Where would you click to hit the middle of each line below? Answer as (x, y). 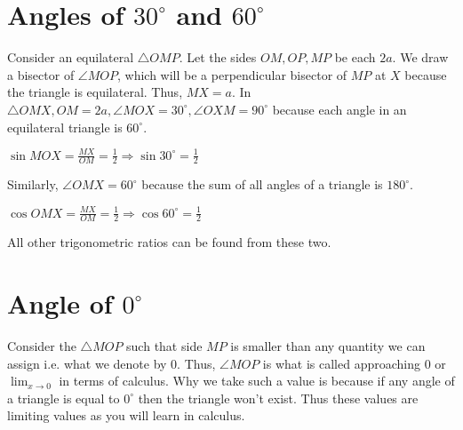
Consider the (42, 346)
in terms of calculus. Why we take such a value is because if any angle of (257, 381)
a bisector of (41, 74)
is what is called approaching (341, 363)
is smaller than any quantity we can (328, 346)
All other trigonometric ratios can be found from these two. (169, 242)
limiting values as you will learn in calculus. (126, 415)
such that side (164, 346)
